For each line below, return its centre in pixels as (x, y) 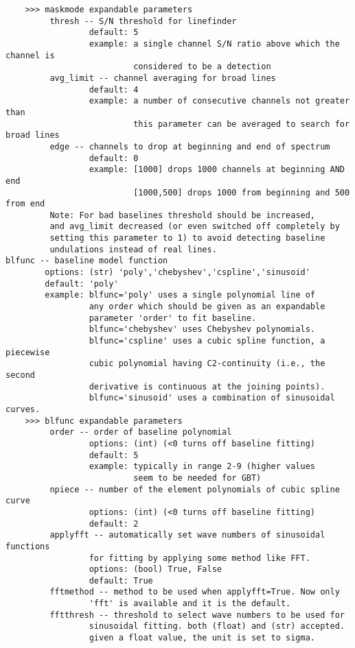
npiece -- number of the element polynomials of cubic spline (195, 489)
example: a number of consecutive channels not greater (219, 101)
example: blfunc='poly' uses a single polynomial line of (180, 295)
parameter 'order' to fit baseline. (173, 318)
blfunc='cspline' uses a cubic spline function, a (207, 341)
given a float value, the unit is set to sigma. (202, 638)
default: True (121, 580)
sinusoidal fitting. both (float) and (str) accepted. (217, 626)
